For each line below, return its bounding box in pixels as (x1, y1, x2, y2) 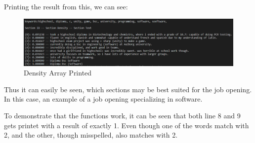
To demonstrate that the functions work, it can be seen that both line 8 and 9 (4, 110, 241, 121)
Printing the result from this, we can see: (4, 1, 128, 11)
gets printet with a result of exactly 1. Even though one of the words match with (4, 120, 249, 130)
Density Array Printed (24, 68, 92, 78)
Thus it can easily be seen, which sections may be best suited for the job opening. (4, 84, 252, 94)
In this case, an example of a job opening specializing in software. (4, 94, 203, 104)
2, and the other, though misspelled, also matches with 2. (4, 130, 178, 140)
